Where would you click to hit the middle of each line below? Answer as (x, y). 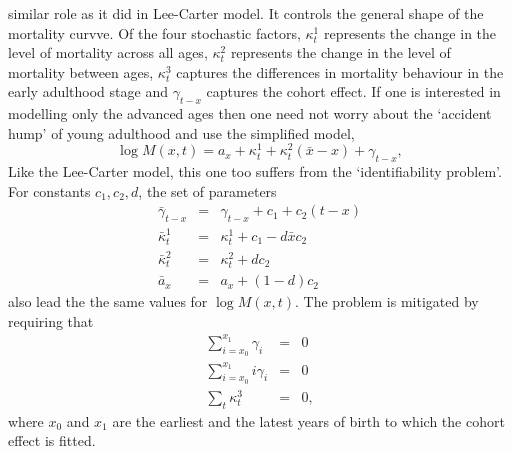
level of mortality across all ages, (108, 52)
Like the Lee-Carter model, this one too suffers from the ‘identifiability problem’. (255, 171)
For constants (49, 190)
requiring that (51, 320)
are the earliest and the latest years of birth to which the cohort (308, 420)
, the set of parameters (207, 190)
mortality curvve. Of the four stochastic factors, (154, 32)
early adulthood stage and (88, 91)
